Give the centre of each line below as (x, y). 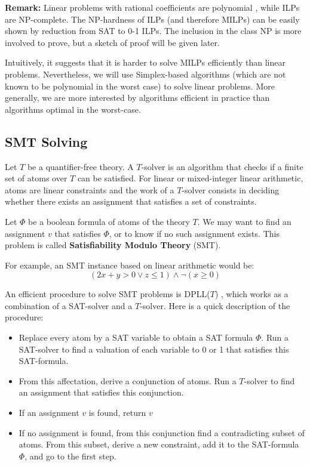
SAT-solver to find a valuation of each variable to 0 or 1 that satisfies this (154, 349)
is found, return (117, 413)
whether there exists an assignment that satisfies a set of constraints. (131, 201)
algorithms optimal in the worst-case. (73, 109)
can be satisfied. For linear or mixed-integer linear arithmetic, (190, 178)
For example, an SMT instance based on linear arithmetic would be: (130, 265)
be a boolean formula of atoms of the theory (109, 221)
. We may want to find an (244, 221)
